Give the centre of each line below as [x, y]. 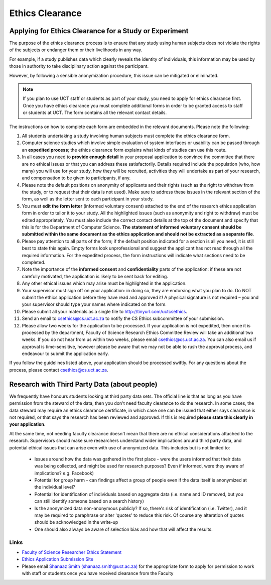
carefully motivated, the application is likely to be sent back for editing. [95, 276]
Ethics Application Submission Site [58, 559]
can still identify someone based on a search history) [89, 501]
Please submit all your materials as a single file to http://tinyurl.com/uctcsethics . [105, 311]
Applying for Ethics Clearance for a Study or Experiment [99, 31]
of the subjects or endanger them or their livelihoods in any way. [76, 50]
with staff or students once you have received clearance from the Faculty [98, 573]
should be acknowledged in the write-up [76, 522]
